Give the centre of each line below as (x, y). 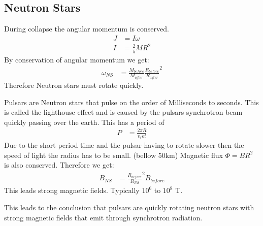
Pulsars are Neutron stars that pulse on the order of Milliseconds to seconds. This (131, 102)
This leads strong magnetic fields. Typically (72, 190)
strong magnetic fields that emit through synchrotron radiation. (103, 217)
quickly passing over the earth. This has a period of (84, 122)
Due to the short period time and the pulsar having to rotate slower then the (124, 145)
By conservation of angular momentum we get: (77, 59)
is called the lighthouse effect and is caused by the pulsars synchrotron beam (123, 112)
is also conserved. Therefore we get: (59, 165)
